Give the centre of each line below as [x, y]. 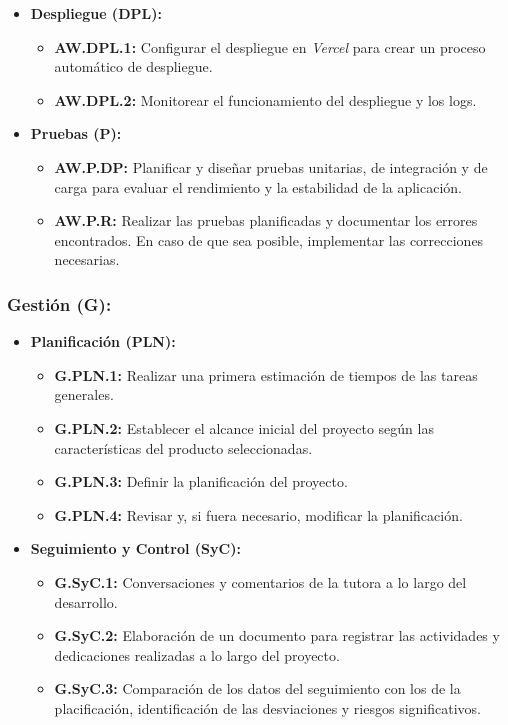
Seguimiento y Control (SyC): [135, 548]
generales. [84, 394]
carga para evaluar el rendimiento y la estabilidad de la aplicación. [258, 186]
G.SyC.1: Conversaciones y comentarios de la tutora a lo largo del [260, 581]
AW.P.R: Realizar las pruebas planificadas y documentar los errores [266, 220]
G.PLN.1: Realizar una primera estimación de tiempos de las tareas [266, 374]
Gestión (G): [59, 303]
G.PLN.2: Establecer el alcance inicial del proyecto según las [244, 427]
